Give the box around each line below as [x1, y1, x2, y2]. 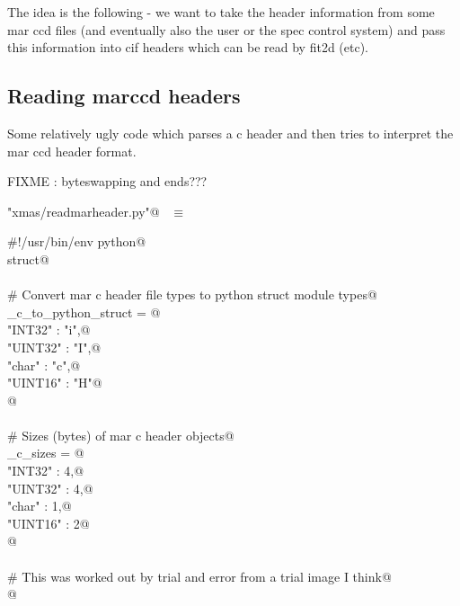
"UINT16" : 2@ [7, 513, 90, 532]
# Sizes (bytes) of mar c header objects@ [7, 425, 234, 444]
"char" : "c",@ [7, 355, 81, 374]
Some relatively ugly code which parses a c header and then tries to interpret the [7, 123, 454, 142]
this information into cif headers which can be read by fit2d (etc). [7, 38, 369, 57]
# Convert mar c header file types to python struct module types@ [7, 285, 377, 304]
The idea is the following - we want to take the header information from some [7, 3, 435, 21]
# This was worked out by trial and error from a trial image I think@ [7, 566, 392, 585]
